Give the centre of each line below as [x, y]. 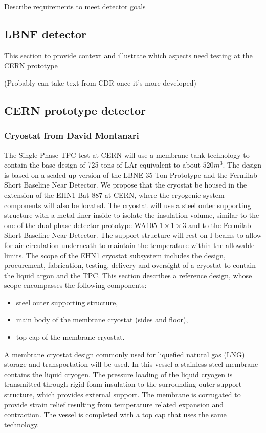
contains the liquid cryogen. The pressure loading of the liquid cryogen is [118, 374]
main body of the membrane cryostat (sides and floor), [102, 319]
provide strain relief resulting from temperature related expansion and [114, 404]
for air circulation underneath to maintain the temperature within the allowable [129, 245]
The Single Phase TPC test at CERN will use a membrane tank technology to [127, 154]
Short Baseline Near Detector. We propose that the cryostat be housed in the [126, 185]
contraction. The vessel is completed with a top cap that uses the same [115, 414]
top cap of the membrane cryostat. [70, 337]
